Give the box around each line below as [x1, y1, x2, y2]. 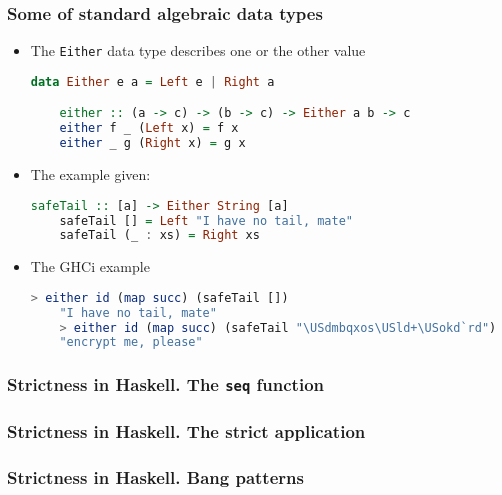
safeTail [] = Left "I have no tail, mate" [59, 213, 353, 228]
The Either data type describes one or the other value [30, 40, 366, 61]
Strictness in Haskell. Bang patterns [7, 464, 304, 489]
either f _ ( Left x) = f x [59, 121, 239, 136]
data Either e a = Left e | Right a [30, 74, 275, 89]
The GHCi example [30, 256, 150, 277]
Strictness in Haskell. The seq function [7, 372, 325, 397]
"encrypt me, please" [59, 335, 203, 350]
